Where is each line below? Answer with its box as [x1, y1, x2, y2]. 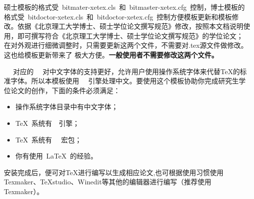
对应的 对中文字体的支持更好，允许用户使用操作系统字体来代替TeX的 [13, 66, 240, 76]
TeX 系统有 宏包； [15, 134, 82, 144]
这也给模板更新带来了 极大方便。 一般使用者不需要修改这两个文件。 [4, 49, 218, 60]
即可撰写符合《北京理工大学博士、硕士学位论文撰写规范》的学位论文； [17, 30, 243, 40]
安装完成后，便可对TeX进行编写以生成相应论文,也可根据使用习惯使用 [4, 167, 224, 177]
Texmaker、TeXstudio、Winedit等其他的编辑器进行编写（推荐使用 [4, 177, 212, 187]
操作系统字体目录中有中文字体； [15, 101, 118, 112]
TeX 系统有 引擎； [15, 118, 80, 128]
